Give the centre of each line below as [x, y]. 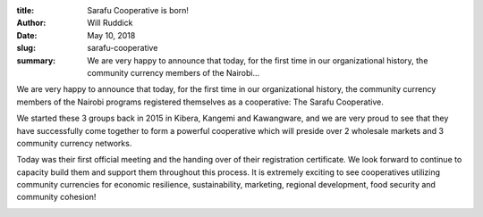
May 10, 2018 [111, 35]
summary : [36, 60]
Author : [31, 23]
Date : [27, 35]
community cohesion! [56, 197]
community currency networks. [74, 143]
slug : [26, 48]
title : [25, 10]
